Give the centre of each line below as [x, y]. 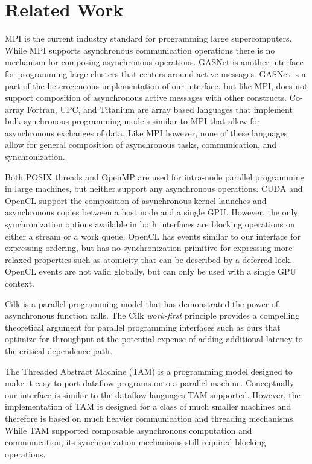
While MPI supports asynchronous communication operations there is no [140, 50]
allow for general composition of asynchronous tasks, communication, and [141, 145]
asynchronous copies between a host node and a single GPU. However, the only [151, 212]
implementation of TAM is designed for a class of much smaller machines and [148, 406]
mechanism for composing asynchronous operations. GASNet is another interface [154, 62]
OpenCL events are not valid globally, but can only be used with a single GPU [151, 271]
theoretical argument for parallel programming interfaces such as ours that [143, 327]
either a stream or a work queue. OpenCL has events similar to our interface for [153, 236]
